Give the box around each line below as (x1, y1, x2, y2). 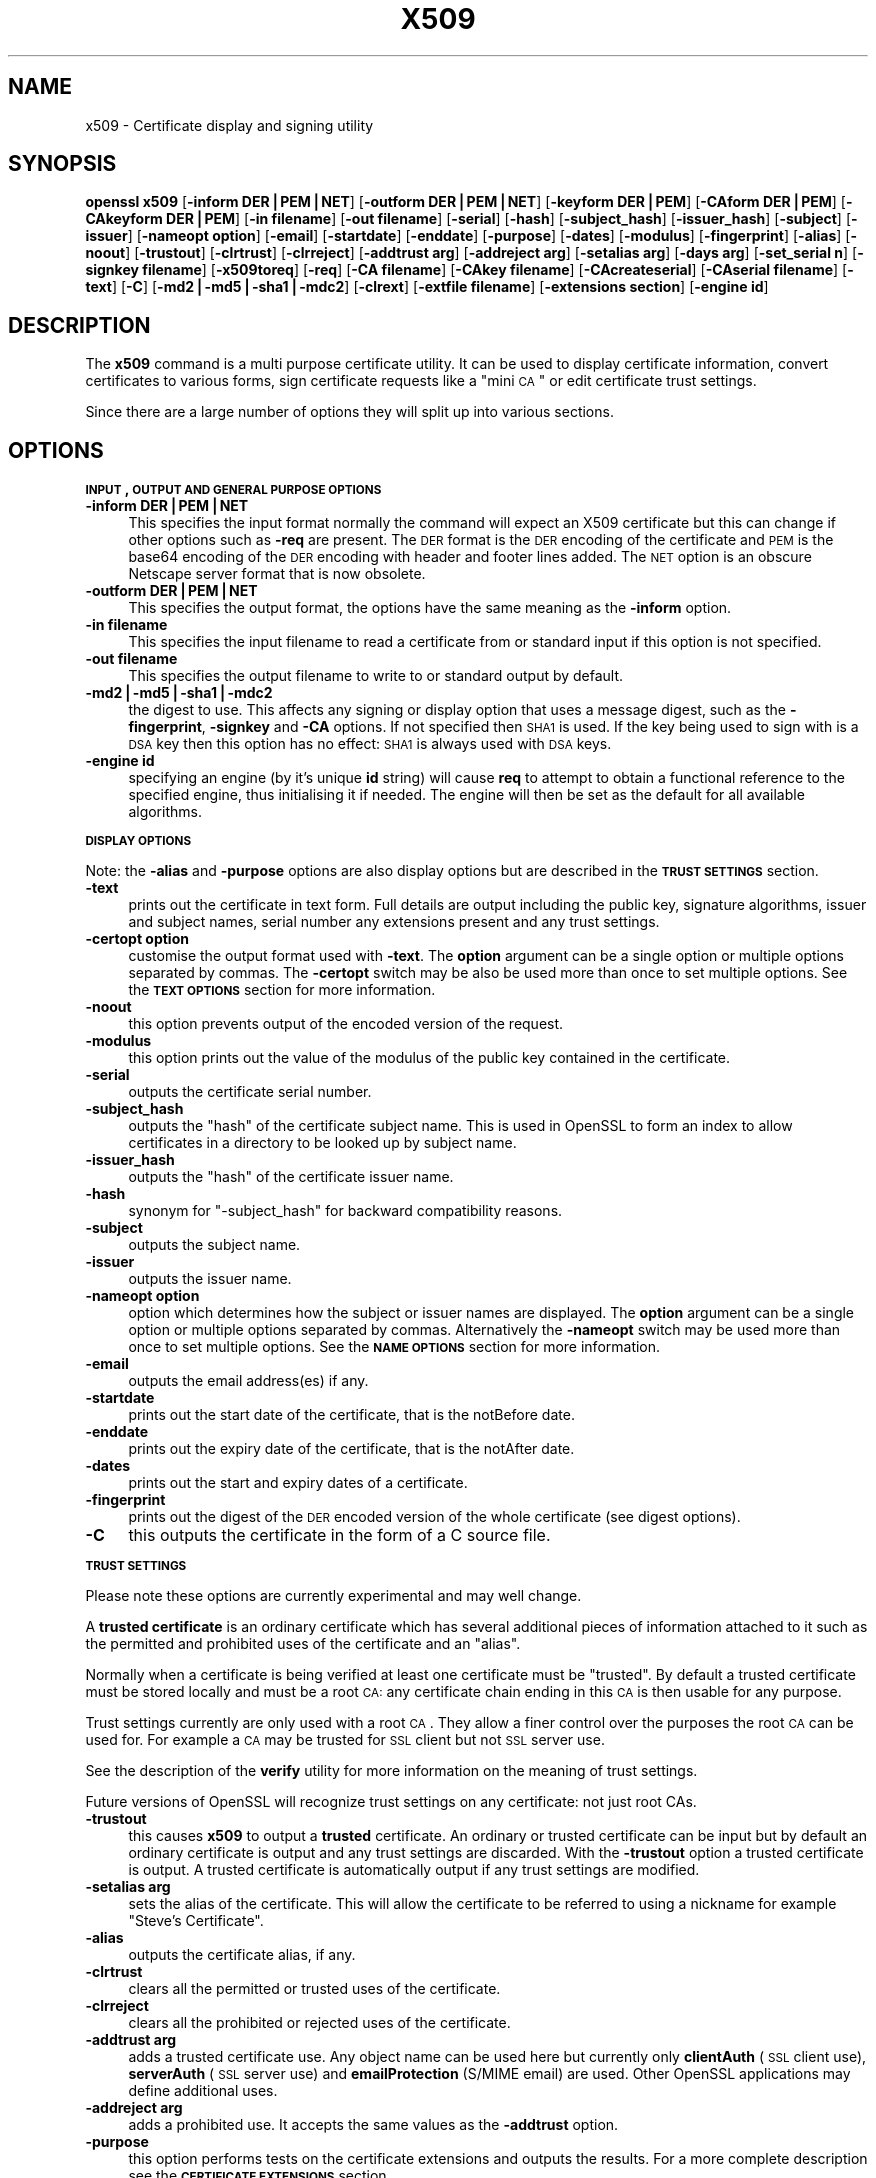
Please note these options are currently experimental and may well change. (85, 1587, 582, 1605)
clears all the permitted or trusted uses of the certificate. (128, 1980, 501, 1998)
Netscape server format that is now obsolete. (128, 565, 426, 583)
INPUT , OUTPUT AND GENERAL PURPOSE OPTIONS (85, 480, 382, 498)
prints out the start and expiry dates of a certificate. (128, 1474, 468, 1492)
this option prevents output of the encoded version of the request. (128, 1015, 564, 1033)
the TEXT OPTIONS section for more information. (128, 981, 436, 999)
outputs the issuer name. (128, 1270, 292, 1288)
